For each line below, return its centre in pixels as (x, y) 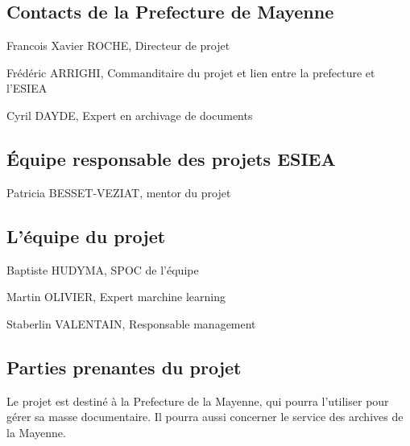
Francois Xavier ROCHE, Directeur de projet (118, 45)
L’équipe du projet (86, 235)
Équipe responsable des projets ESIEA (171, 158)
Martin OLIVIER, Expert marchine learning (116, 297)
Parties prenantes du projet (124, 367)
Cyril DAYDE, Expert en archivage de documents (130, 115)
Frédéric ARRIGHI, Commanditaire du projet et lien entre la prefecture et (191, 72)
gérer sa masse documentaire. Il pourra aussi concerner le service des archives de (205, 417)
